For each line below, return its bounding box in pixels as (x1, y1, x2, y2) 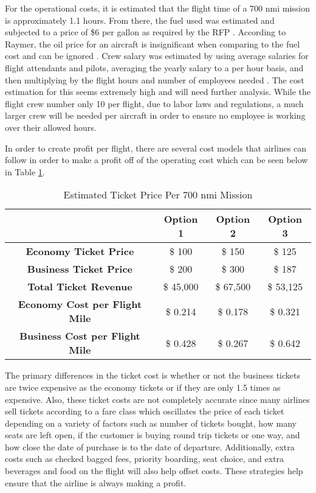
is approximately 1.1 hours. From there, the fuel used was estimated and (5, 13, 275, 26)
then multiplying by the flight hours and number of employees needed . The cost (5, 73, 304, 86)
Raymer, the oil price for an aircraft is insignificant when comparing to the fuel (5, 37, 300, 50)
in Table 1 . (5, 165, 45, 178)
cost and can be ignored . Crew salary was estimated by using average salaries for (5, 49, 309, 62)
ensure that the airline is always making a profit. (5, 476, 187, 489)
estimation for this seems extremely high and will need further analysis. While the (5, 85, 311, 98)
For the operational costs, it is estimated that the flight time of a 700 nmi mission (5, 2, 310, 14)
